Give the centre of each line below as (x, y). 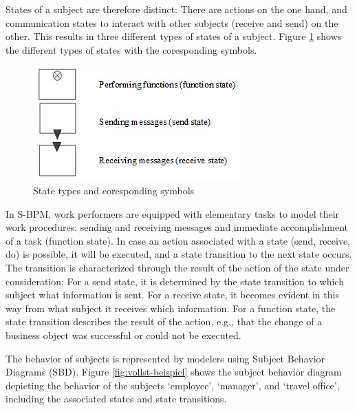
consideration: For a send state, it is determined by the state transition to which (175, 281)
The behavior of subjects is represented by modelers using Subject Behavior (165, 358)
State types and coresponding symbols (114, 190)
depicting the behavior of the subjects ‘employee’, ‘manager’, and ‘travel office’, (173, 385)
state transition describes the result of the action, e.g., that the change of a (164, 321)
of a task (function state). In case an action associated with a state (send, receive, (178, 240)
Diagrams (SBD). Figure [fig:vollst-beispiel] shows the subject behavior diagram (174, 372)
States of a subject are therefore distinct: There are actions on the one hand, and (176, 9)
